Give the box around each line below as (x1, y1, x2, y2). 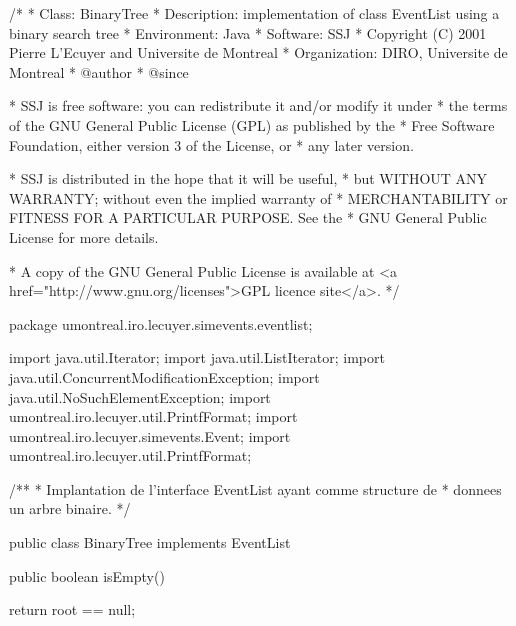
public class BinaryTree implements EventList (9, 532, 291, 553)
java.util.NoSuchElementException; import (9, 386, 271, 407)
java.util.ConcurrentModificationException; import (9, 366, 320, 387)
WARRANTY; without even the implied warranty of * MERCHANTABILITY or (9, 187, 508, 208)
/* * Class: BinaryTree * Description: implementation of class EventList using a (9, 3, 500, 23)
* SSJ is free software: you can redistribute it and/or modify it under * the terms (9, 95, 508, 116)
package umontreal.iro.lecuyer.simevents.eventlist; (9, 313, 313, 334)
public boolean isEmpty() (9, 565, 165, 586)
